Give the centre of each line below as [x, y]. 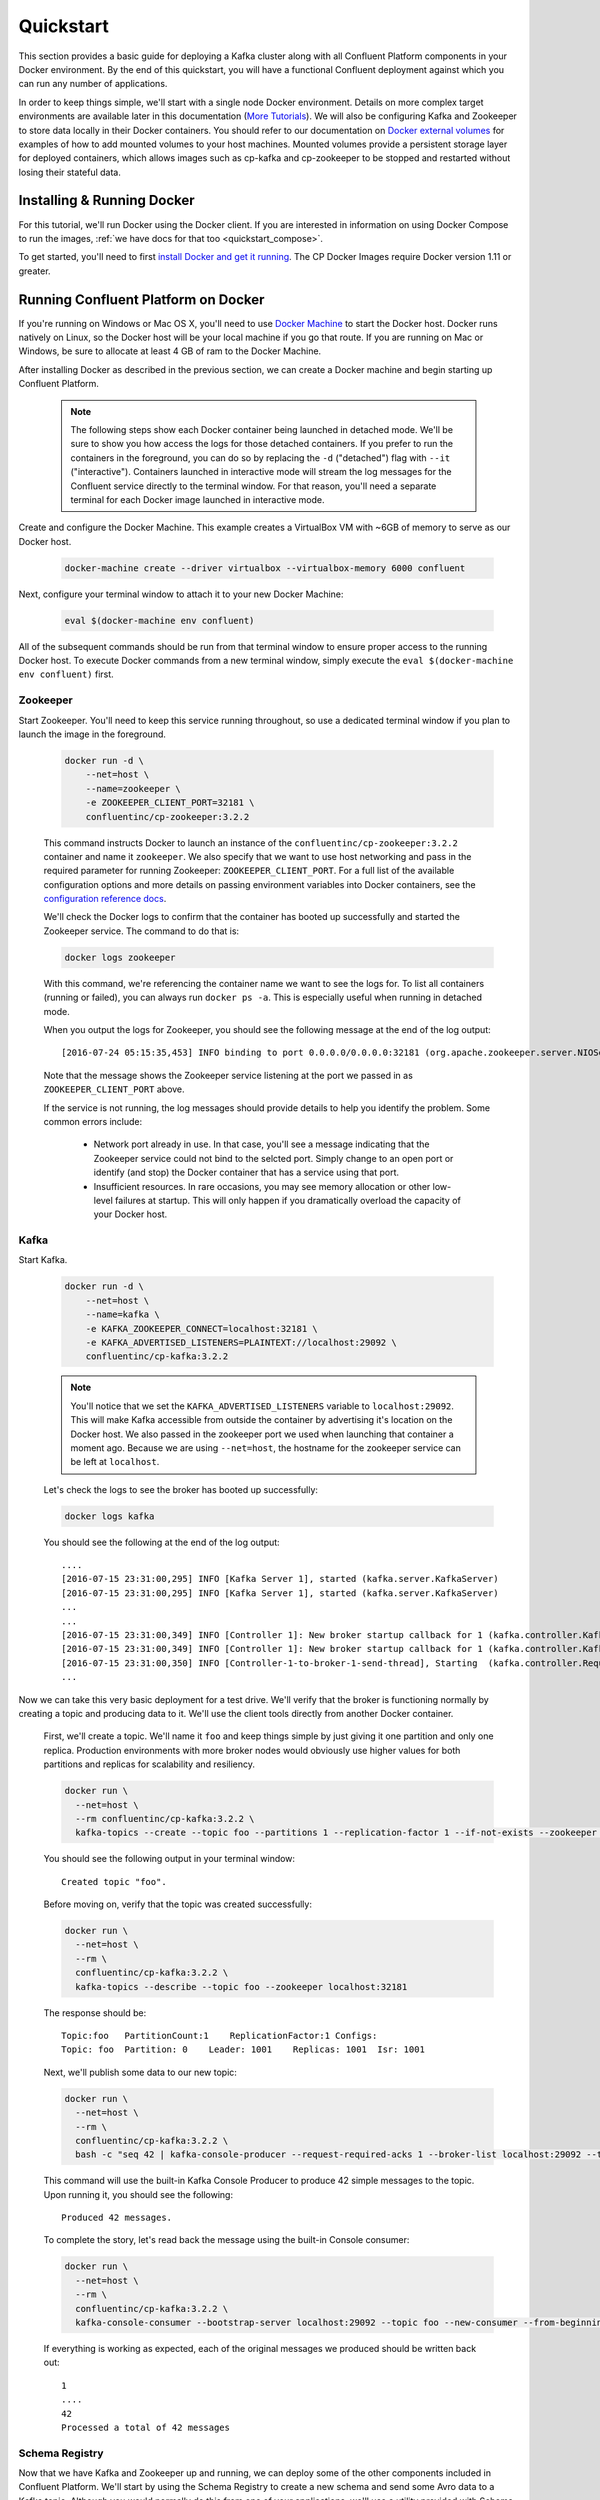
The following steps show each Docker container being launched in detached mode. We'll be [262, 429]
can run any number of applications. [93, 84]
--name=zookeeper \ [133, 788]
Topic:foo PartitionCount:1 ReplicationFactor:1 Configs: [219, 2035]
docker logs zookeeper [120, 957]
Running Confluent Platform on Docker [141, 299]
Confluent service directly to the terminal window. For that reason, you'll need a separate [253, 486]
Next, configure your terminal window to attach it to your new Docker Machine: [181, 594]
